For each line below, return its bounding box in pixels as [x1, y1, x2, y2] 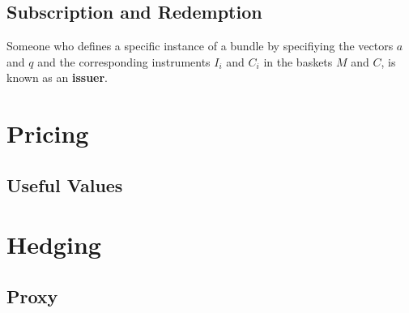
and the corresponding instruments [37, 53, 211, 70]
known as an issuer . [6, 69, 109, 86]
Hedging [6, 228, 101, 261]
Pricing [6, 117, 89, 150]
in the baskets [263, 53, 333, 70]
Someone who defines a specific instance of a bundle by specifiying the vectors [6, 37, 394, 54]
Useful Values [6, 172, 123, 197]
